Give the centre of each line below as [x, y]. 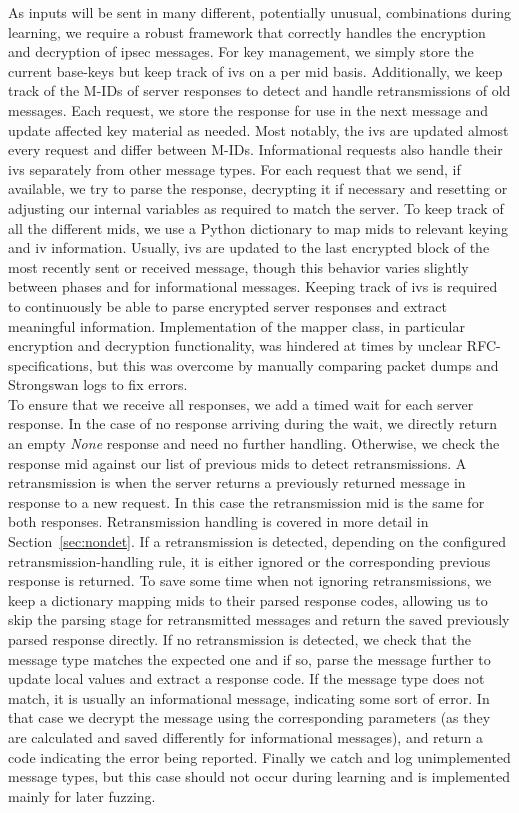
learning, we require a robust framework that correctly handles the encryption [247, 31]
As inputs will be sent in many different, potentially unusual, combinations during [259, 12]
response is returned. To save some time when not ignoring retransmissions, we [250, 580]
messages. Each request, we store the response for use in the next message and [248, 109]
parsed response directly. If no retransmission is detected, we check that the [240, 639]
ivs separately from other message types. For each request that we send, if [234, 168]
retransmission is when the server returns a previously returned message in [237, 482]
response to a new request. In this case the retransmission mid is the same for [246, 501]
